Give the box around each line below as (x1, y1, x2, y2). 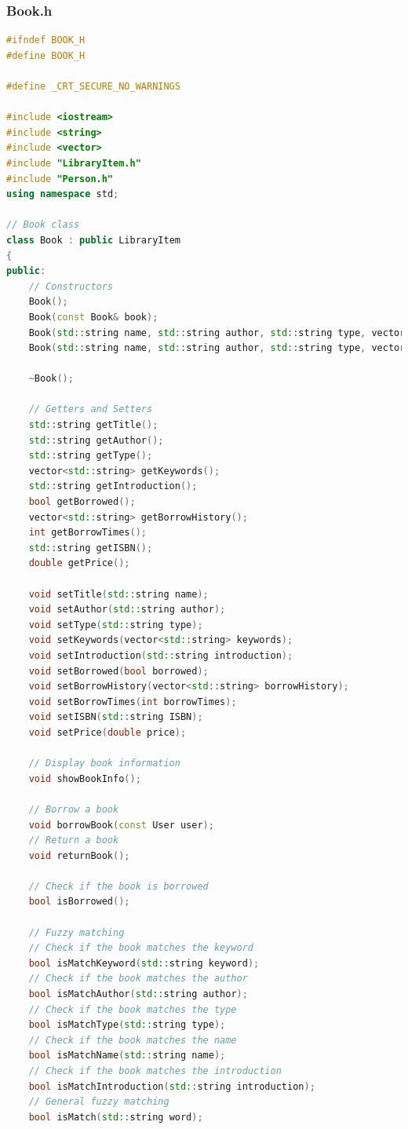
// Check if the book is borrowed (28, 880, 209, 892)
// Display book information (28, 758, 180, 769)
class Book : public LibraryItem (6, 234, 180, 246)
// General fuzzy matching (28, 1096, 169, 1108)
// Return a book (28, 835, 119, 846)
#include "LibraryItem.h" (6, 157, 141, 169)
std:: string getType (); (28, 450, 153, 462)
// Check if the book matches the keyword (28, 942, 253, 954)
